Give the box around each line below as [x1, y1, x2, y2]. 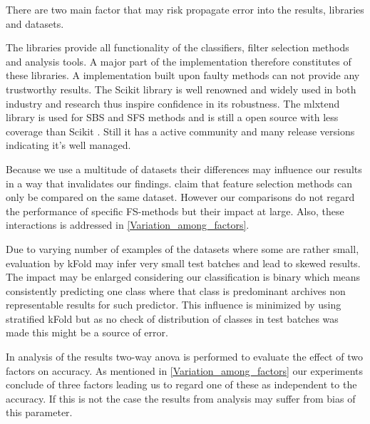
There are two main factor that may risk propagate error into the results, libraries [6, 2, 364, 16]
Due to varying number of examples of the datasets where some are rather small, [6, 241, 359, 256]
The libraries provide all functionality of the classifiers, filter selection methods [6, 40, 349, 55]
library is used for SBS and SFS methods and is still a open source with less [6, 110, 339, 125]
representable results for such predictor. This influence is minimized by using [6, 297, 341, 312]
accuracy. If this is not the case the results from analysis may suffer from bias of [6, 391, 356, 405]
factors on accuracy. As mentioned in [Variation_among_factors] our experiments [6, 363, 364, 378]
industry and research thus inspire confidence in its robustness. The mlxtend [6, 95, 340, 110]
